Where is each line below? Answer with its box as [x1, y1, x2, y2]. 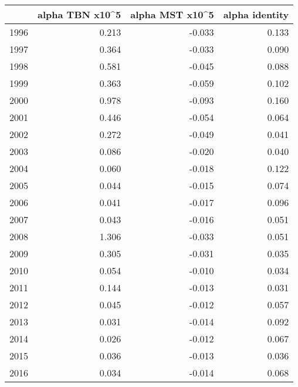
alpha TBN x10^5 [38, 8, 121, 21]
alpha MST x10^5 [130, 8, 214, 21]
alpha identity [223, 8, 289, 21]
